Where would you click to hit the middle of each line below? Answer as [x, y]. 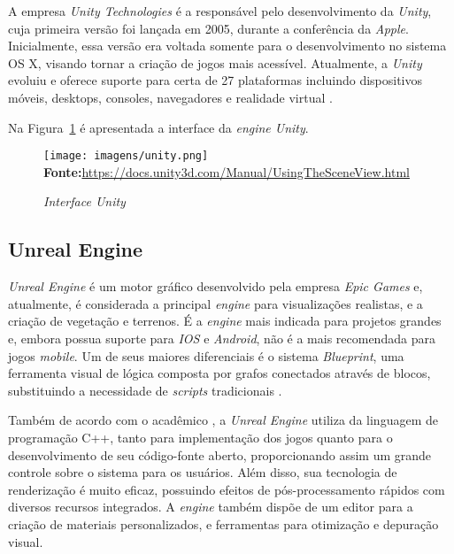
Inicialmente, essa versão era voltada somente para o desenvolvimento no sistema [227, 46]
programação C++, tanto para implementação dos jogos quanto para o [200, 437]
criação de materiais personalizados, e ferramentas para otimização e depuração [223, 523]
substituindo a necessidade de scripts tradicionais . [145, 390]
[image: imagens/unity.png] [126, 156]
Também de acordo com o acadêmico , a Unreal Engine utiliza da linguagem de [223, 420]
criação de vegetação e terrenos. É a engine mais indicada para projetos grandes [225, 321]
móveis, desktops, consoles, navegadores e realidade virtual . [170, 97]
